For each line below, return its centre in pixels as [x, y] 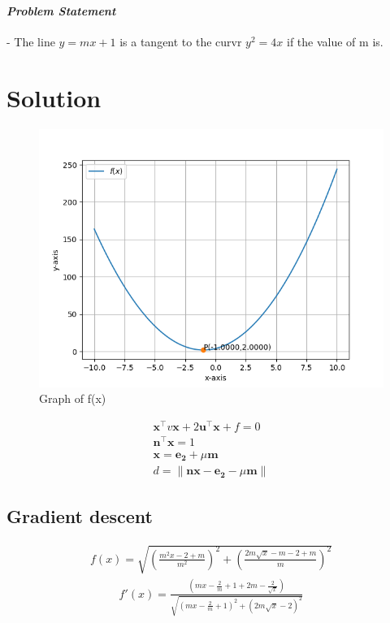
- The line [31, 41]
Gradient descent [80, 515]
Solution [54, 97]
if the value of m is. [335, 41]
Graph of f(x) [73, 398]
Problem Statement [61, 10]
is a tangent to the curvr [181, 41]
